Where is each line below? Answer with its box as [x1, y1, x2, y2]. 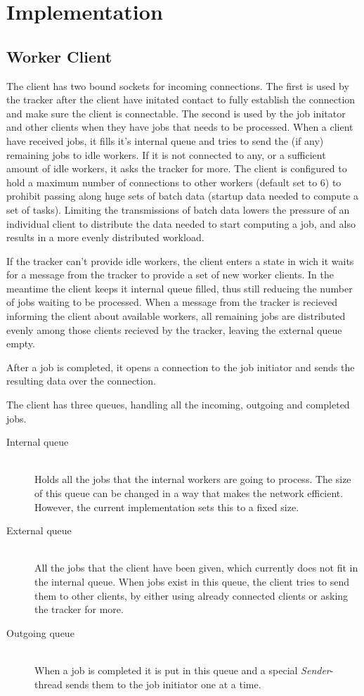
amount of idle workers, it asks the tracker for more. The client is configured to [6, 161, 347, 176]
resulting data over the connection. [6, 373, 156, 388]
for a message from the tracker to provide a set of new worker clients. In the [6, 267, 334, 282]
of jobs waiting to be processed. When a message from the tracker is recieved [6, 295, 338, 309]
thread [34, 676, 63, 691]
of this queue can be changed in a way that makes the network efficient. [34, 486, 344, 501]
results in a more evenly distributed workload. [6, 230, 204, 245]
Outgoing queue [6, 625, 74, 640]
